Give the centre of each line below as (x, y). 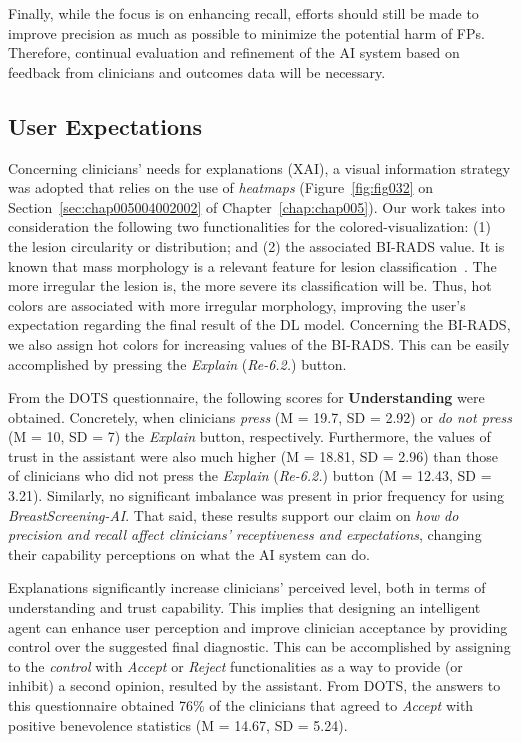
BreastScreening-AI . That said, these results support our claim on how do (233, 514)
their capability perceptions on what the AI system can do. (189, 553)
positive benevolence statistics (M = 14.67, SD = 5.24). (178, 724)
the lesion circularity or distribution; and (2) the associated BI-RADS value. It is (256, 245)
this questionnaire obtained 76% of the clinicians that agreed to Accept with (241, 705)
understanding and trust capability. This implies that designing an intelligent (244, 607)
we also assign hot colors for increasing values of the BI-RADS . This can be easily (259, 343)
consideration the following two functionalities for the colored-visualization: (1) (249, 226)
